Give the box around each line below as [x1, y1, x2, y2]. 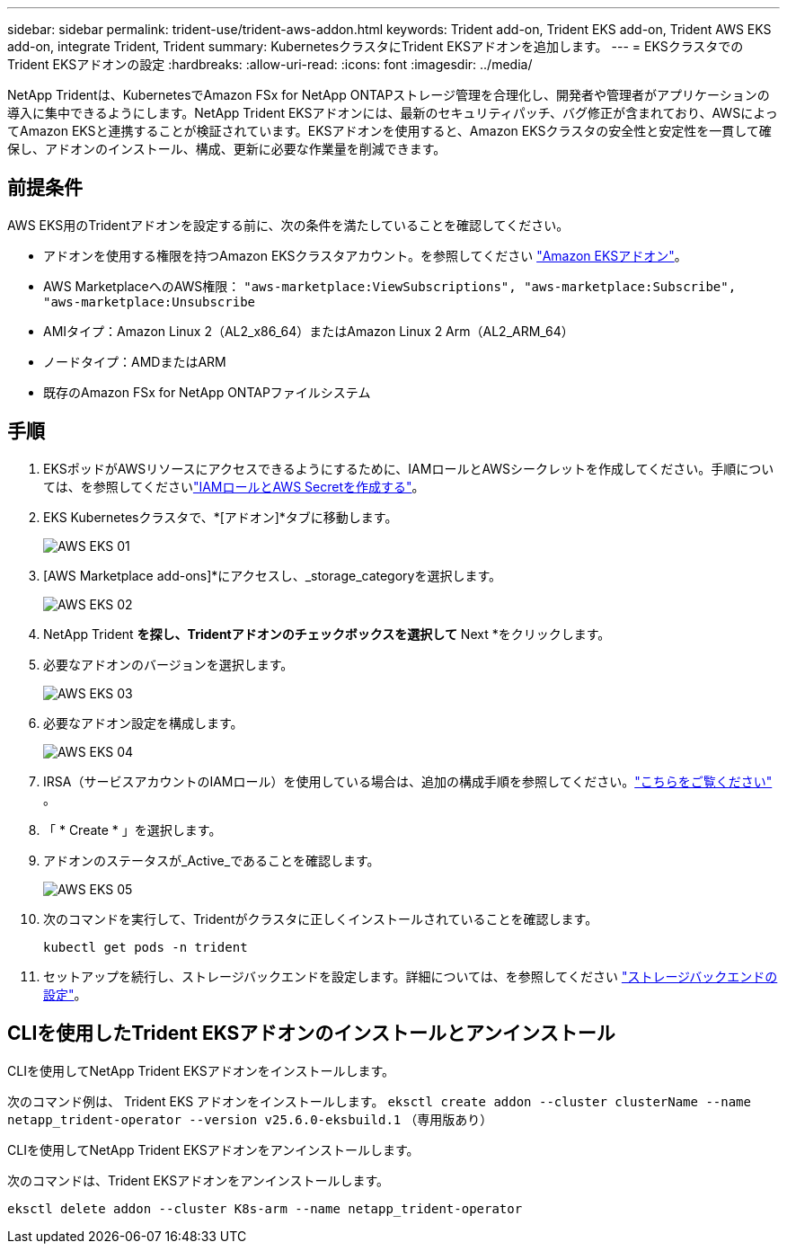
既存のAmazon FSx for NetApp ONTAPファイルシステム [43, 384, 371, 400]
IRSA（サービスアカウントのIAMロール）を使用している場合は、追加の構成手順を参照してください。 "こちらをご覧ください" [43, 773, 773, 789]
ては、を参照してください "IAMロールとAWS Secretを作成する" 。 [43, 478, 425, 494]
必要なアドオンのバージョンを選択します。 [43, 656, 294, 672]
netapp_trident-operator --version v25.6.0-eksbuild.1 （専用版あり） [7, 1111, 493, 1127]
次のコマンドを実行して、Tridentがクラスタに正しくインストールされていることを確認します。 [43, 910, 598, 927]
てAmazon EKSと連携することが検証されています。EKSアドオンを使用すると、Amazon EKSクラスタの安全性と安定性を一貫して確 [7, 123, 772, 138]
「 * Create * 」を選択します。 [43, 821, 222, 838]
